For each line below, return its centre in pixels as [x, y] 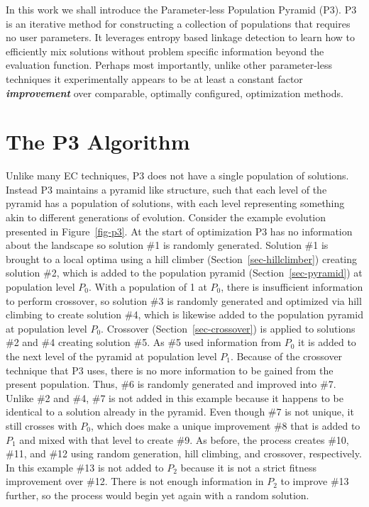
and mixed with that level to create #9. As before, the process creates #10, [184, 439]
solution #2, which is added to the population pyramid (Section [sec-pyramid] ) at [184, 273]
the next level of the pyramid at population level [111, 356]
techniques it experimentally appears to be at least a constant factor [154, 78]
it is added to [327, 342]
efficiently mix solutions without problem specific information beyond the [165, 51]
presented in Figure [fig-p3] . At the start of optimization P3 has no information [179, 231]
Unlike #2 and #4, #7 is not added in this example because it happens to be [175, 397]
